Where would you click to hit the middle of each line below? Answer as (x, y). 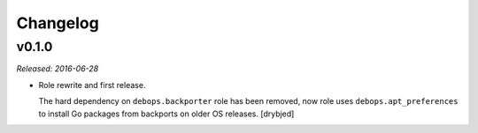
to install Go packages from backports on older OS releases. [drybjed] (166, 114)
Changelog (58, 23)
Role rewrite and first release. (92, 85)
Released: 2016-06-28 (58, 69)
